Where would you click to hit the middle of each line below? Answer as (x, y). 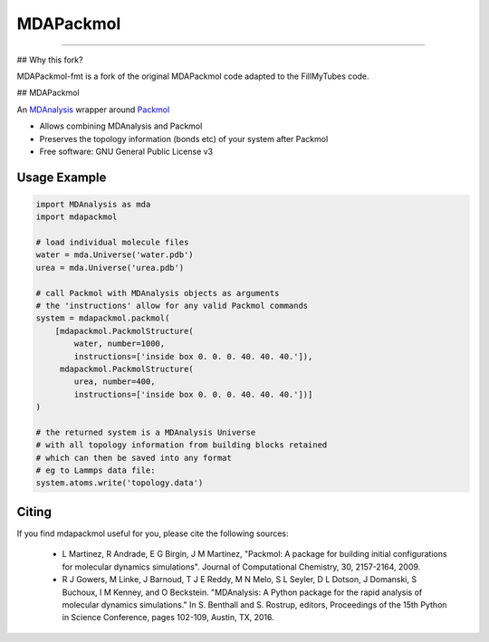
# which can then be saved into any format (134, 458)
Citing (34, 512)
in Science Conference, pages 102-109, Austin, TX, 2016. (168, 618)
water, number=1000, (120, 344)
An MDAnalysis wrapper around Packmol (93, 110)
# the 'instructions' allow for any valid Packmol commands (172, 306)
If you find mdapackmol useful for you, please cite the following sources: (153, 533)
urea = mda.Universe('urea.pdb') (110, 268)
